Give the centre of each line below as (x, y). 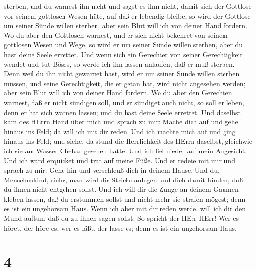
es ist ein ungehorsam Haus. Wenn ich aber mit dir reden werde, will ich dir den (125, 208)
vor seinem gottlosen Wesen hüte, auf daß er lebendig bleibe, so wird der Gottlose (127, 15)
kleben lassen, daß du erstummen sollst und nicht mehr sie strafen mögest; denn (125, 198)
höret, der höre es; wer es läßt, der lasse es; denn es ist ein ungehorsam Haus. (120, 227)
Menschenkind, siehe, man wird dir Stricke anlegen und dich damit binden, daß (124, 179)
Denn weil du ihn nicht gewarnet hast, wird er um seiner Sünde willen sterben (122, 74)
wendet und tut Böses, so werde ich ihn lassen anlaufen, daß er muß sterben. (119, 64)
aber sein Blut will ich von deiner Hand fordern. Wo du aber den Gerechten (118, 93)
